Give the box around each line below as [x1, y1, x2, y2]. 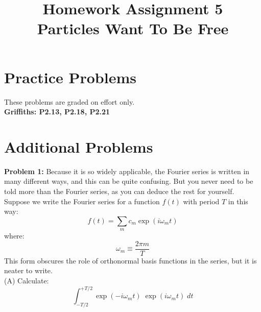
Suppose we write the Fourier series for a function [4, 196, 160, 206]
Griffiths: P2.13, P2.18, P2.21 [4, 106, 110, 117]
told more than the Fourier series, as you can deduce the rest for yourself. [4, 186, 234, 196]
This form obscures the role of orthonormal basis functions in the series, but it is [4, 255, 257, 266]
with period [183, 196, 220, 206]
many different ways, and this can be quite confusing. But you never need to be [4, 176, 253, 186]
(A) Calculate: [4, 275, 49, 286]
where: [4, 230, 25, 241]
